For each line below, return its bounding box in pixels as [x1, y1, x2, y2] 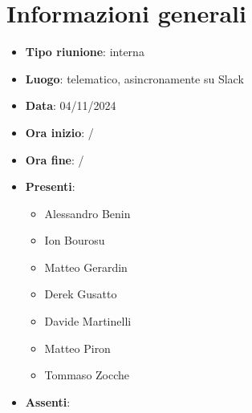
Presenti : [25, 178, 75, 195]
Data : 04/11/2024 [25, 97, 116, 114]
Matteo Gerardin [44, 258, 128, 275]
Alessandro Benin [44, 204, 131, 221]
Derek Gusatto [44, 285, 117, 302]
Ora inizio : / [25, 123, 94, 140]
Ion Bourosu [44, 232, 105, 249]
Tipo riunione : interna [25, 43, 144, 60]
